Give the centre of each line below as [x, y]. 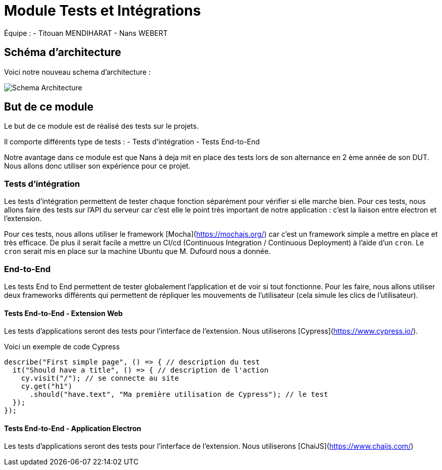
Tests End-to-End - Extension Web [63, 313]
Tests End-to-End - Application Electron [73, 428]
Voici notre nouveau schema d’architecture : [77, 72]
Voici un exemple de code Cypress [62, 347]
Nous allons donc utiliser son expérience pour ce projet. [97, 166]
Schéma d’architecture [63, 53]
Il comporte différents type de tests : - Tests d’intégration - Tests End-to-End [132, 142]
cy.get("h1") [47, 386]
